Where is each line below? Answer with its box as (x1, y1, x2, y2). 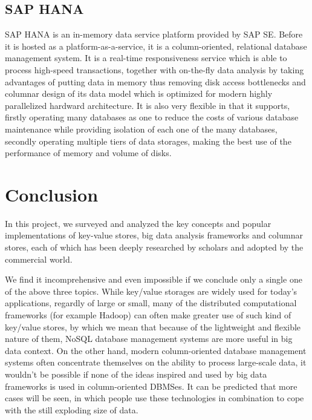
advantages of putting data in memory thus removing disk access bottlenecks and (5, 75, 306, 88)
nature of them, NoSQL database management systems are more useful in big (5, 332, 293, 345)
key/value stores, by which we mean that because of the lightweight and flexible (5, 320, 301, 333)
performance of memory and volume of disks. (5, 146, 172, 159)
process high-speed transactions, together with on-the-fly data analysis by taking (5, 63, 304, 76)
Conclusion (5, 182, 99, 206)
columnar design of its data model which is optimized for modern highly (5, 87, 273, 100)
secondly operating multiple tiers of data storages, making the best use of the (5, 134, 291, 147)
